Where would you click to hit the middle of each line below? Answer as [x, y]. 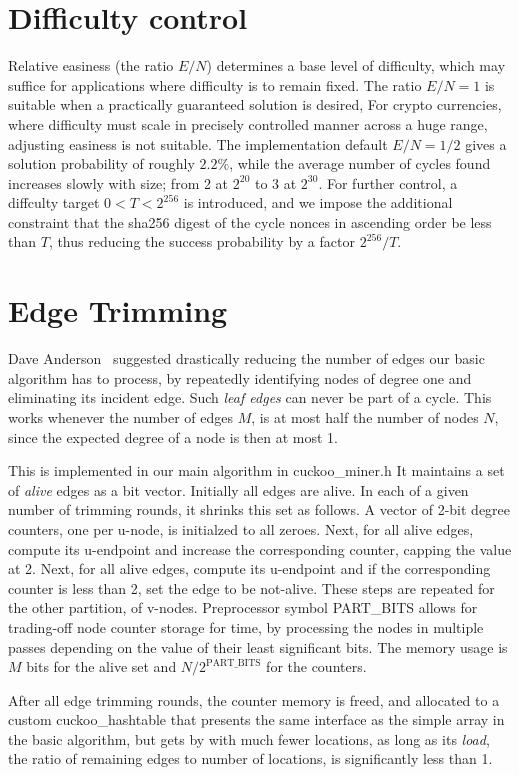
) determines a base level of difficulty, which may [356, 65]
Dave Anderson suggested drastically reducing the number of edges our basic [246, 358]
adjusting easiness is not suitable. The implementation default [198, 143]
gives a [486, 143]
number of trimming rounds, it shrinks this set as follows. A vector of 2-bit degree [259, 509]
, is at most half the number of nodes [365, 416]
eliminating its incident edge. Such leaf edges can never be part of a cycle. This [250, 397]
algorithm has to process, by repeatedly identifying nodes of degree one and [240, 377]
